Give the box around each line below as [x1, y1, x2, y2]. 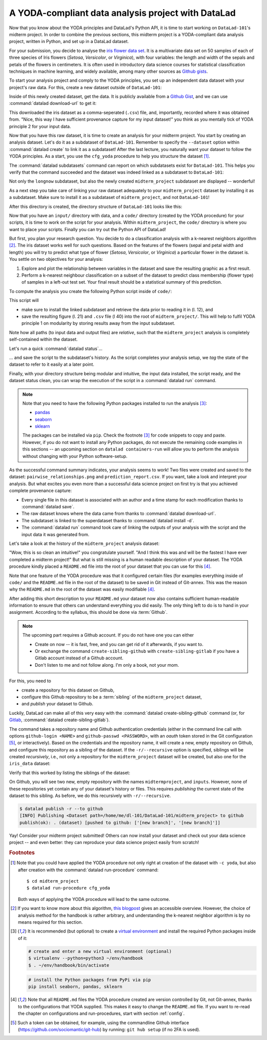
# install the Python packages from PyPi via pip [28, 977, 151, 983]
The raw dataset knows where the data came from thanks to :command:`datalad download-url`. [21, 510, 216, 517]
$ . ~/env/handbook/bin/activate [28, 962, 110, 968]
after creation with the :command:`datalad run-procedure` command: [18, 867, 159, 873]
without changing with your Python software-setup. [22, 453, 128, 459]
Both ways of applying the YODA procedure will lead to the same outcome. [18, 896, 170, 902]
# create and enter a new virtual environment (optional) [28, 948, 172, 954]
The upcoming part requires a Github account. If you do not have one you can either [22, 632, 194, 638]
